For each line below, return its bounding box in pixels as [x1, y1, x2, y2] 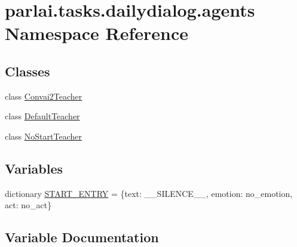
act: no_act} [5, 199, 52, 211]
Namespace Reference [5, 21, 188, 45]
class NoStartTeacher [5, 129, 82, 142]
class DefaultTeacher [5, 110, 80, 122]
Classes [5, 61, 50, 80]
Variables [5, 159, 63, 177]
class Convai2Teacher [5, 89, 82, 102]
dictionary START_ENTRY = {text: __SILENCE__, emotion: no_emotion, [5, 187, 293, 199]
